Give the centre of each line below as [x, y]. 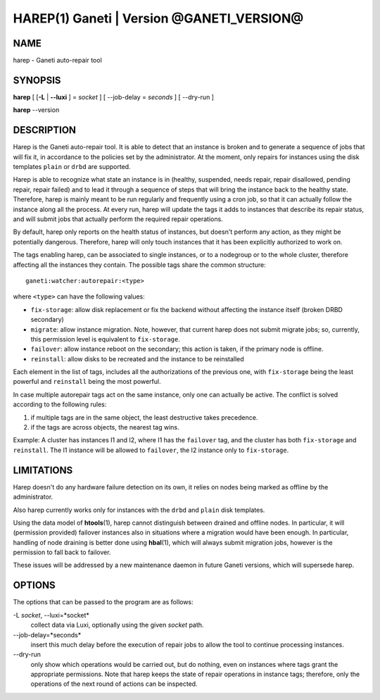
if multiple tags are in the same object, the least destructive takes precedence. [144, 417]
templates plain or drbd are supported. [72, 167]
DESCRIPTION [45, 130]
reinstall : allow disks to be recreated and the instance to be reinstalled [137, 358]
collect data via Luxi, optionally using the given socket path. [117, 625]
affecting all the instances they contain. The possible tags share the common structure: [140, 265]
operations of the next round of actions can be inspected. [114, 684]
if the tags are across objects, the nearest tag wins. [105, 427]
